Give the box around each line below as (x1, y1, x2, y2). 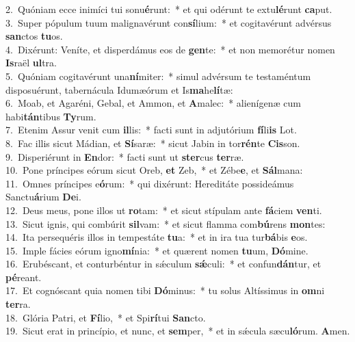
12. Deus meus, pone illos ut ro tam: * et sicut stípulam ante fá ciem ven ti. (5, 202, 322, 217)
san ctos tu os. (5, 29, 63, 43)
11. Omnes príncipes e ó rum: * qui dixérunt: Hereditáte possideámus (5, 176, 294, 190)
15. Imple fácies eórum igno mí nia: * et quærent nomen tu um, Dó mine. (5, 243, 308, 257)
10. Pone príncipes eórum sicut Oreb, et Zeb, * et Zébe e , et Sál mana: (5, 163, 303, 177)
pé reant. (5, 269, 42, 284)
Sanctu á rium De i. (5, 189, 81, 204)
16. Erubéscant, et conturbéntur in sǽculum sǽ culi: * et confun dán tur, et (5, 256, 321, 271)
